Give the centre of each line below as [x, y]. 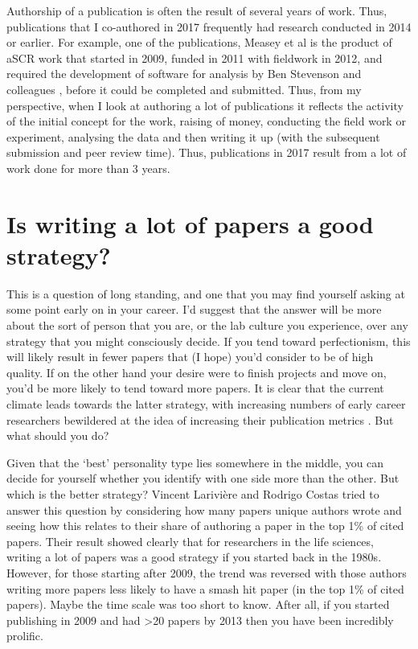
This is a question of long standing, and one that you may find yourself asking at [206, 293]
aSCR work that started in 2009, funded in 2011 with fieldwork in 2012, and [195, 58]
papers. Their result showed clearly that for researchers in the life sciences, [190, 541]
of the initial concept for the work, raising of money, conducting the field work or [206, 121]
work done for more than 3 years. [88, 168]
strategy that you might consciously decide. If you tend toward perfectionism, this [209, 341]
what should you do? [58, 435]
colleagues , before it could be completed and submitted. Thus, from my [184, 89]
